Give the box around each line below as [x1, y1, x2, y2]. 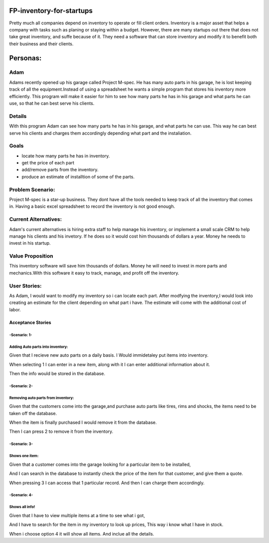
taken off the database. [9, 410, 57, 416]
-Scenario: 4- [9, 493, 33, 498]
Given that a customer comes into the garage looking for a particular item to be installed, [9, 461, 191, 467]
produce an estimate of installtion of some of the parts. [21, 173, 134, 179]
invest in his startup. [9, 240, 51, 246]
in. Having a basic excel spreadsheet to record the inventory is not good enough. [9, 203, 175, 209]
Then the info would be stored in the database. [9, 370, 106, 376]
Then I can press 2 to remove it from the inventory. [9, 428, 114, 434]
